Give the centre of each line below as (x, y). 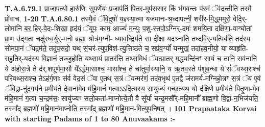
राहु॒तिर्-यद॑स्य (22, 58)
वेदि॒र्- (240, 18)
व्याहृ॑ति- (239, 48)
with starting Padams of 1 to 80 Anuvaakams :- (90, 118)
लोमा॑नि (13, 28)
